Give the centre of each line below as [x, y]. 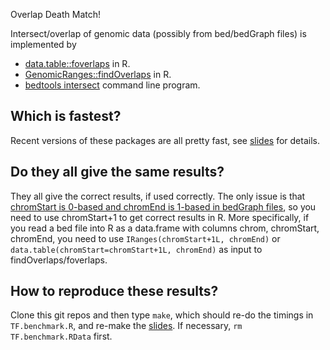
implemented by [43, 44]
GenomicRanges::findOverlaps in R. [98, 74]
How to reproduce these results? [114, 291]
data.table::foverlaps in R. [77, 63]
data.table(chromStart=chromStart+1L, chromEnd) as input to [136, 249]
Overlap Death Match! [56, 14]
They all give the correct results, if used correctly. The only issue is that [158, 196]
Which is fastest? [66, 116]
